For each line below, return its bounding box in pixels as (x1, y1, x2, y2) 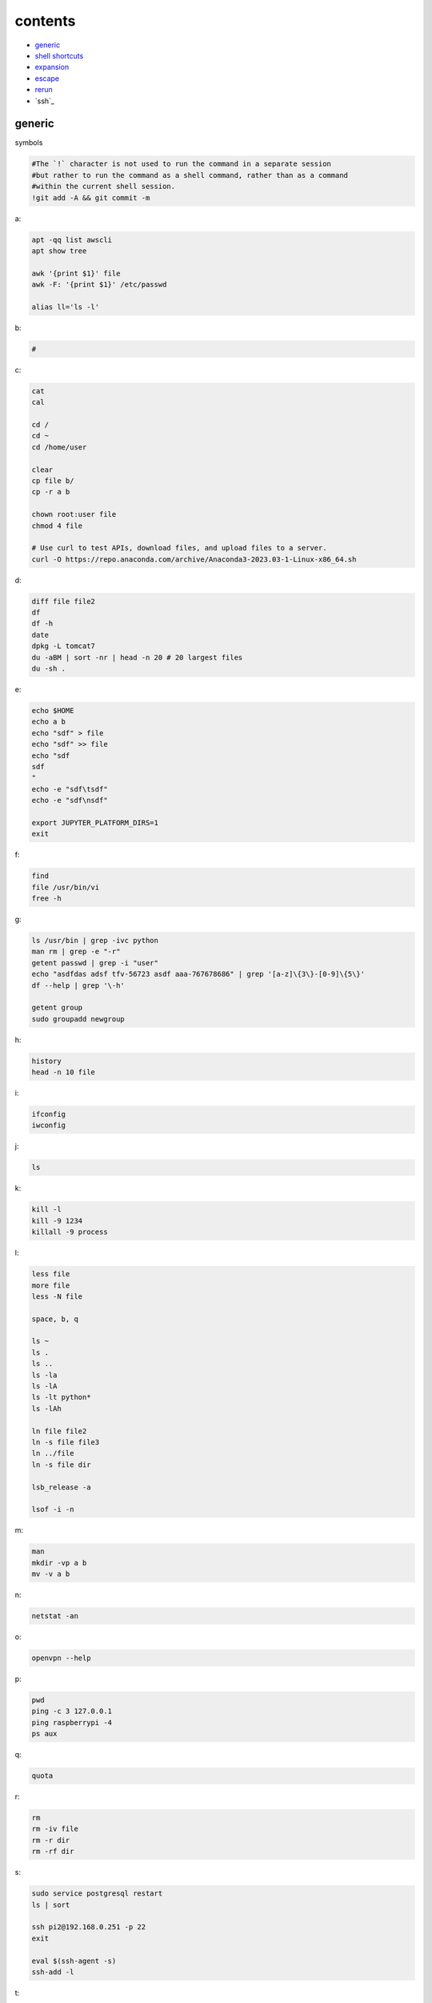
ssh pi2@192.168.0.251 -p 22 (31, 1923, 146, 1932)
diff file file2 (31, 597, 96, 606)
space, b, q (31, 1314, 79, 1324)
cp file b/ (31, 476, 74, 485)
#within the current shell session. (31, 182, 176, 191)
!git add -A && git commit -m (31, 193, 150, 202)
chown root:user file (31, 510, 117, 519)
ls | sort (31, 1900, 70, 1909)
